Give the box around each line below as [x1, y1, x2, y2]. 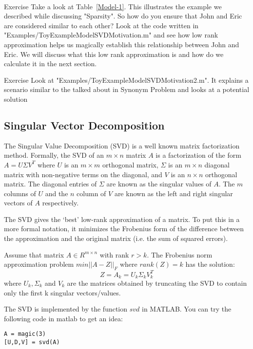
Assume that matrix [4, 249, 64, 259]
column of [77, 188, 106, 198]
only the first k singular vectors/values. [4, 287, 121, 297]
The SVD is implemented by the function [4, 304, 128, 314]
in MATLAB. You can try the [142, 304, 232, 314]
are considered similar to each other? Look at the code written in [4, 20, 199, 30]
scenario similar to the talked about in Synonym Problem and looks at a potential [4, 84, 250, 94]
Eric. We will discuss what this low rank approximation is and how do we [4, 49, 224, 59]
